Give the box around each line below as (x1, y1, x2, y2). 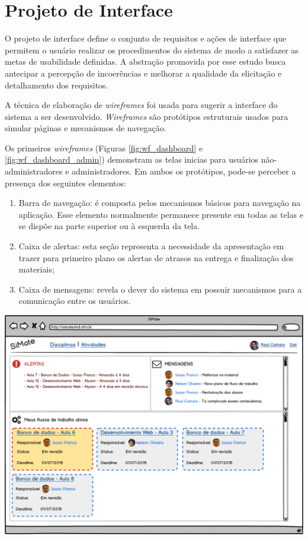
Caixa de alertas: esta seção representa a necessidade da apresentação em (18, 240, 284, 252)
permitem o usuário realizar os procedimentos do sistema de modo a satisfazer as (5, 43, 299, 56)
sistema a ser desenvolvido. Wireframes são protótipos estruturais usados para (5, 110, 288, 122)
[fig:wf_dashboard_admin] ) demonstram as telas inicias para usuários (5, 153, 259, 166)
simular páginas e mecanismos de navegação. (5, 122, 166, 134)
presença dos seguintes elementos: (5, 176, 126, 189)
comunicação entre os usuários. (18, 294, 131, 307)
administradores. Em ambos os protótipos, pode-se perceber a (72, 165, 296, 177)
